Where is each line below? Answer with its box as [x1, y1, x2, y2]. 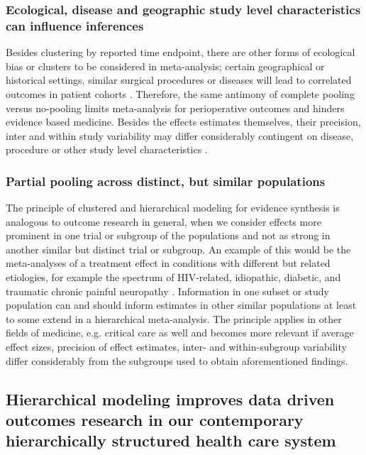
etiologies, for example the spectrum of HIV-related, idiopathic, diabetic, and [6, 270, 341, 285]
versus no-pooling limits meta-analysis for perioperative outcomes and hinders [6, 100, 345, 115]
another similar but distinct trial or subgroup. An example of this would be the [6, 241, 351, 256]
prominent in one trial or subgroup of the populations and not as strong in [6, 228, 331, 243]
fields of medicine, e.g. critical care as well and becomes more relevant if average [6, 325, 354, 340]
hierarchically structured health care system [6, 429, 336, 451]
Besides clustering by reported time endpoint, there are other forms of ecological [6, 45, 355, 60]
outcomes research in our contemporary [6, 409, 304, 431]
